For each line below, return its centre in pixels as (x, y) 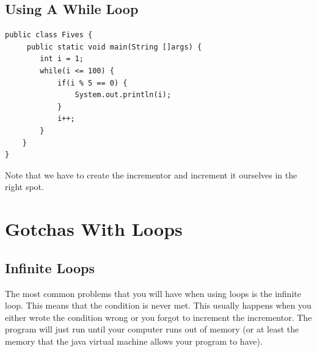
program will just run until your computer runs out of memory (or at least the (152, 329)
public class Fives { (49, 35)
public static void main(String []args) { (114, 47)
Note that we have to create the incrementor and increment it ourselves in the (151, 174)
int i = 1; (62, 59)
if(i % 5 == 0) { (92, 83)
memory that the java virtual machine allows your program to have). (134, 341)
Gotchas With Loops (94, 229)
